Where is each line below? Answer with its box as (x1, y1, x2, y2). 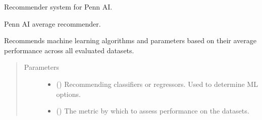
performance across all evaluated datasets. (4, 45, 134, 55)
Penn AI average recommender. (4, 18, 101, 29)
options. (56, 88, 81, 99)
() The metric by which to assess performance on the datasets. (56, 105, 249, 116)
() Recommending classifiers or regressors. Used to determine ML (56, 78, 258, 89)
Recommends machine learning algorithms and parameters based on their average (4, 35, 257, 46)
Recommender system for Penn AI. (4, 2, 113, 12)
